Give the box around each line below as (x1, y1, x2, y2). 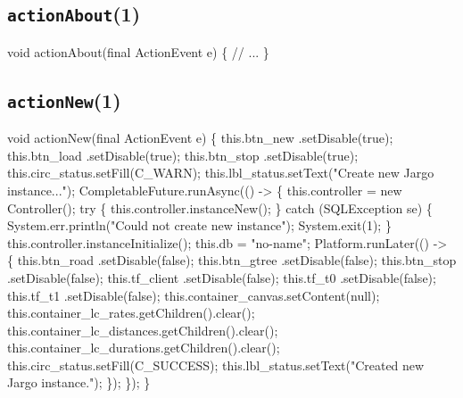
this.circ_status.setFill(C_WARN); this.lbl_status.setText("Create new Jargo (7, 163, 434, 182)
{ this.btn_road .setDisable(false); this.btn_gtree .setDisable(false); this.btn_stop (7, 251, 457, 269)
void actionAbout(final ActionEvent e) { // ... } (7, 42, 269, 61)
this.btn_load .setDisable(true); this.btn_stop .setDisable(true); (7, 145, 359, 164)
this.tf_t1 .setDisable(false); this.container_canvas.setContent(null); (7, 286, 380, 304)
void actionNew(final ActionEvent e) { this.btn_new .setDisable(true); (7, 129, 393, 147)
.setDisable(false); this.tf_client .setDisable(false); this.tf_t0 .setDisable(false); (7, 268, 436, 286)
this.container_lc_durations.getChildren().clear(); (7, 338, 280, 357)
